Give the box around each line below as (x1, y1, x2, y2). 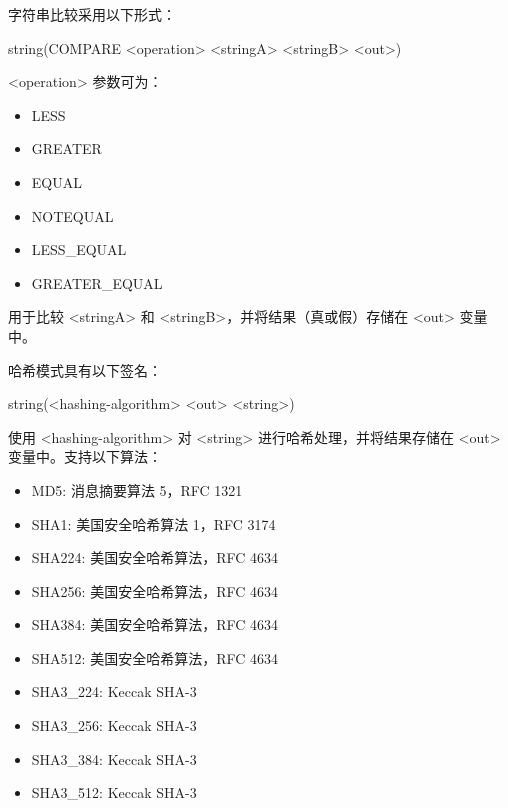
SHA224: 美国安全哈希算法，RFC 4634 (31, 547, 278, 568)
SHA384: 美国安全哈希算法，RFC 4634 (31, 614, 278, 635)
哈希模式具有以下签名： (8, 359, 162, 380)
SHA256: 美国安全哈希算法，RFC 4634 (31, 580, 278, 601)
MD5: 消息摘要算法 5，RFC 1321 (31, 479, 243, 500)
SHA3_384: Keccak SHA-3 (31, 748, 197, 769)
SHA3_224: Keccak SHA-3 (31, 681, 197, 702)
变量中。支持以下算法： (8, 446, 162, 467)
